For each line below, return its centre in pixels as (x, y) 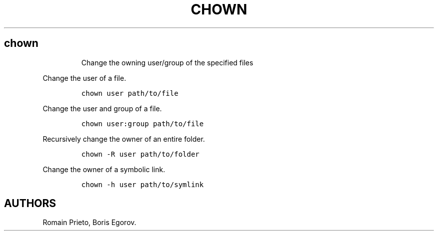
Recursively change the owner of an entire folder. (124, 139)
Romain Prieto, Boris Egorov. (89, 223)
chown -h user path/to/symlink (142, 184)
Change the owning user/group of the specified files (167, 62)
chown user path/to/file (130, 93)
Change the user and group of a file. (102, 108)
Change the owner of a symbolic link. (104, 169)
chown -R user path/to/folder (140, 154)
